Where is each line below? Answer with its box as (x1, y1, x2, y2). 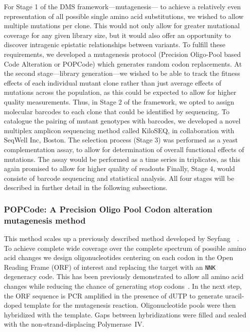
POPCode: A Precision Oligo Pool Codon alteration (4, 203, 213, 215)
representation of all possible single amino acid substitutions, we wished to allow (4, 11, 244, 21)
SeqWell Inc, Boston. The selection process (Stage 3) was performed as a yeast (4, 135, 238, 145)
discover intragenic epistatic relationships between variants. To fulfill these (4, 39, 226, 50)
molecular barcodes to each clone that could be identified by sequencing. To (4, 106, 230, 116)
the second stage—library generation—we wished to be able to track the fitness (4, 68, 240, 78)
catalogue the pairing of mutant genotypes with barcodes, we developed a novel (4, 116, 241, 126)
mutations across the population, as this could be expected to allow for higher (4, 87, 236, 97)
